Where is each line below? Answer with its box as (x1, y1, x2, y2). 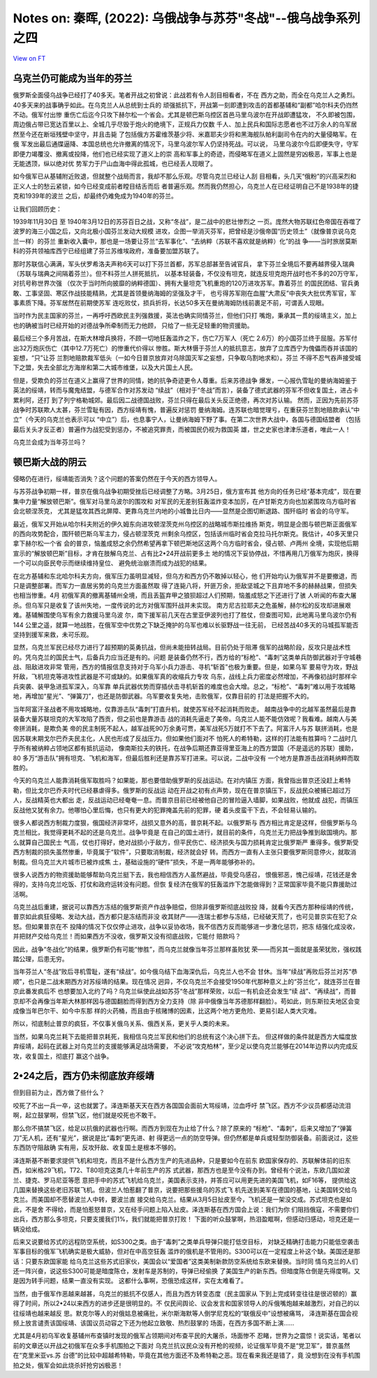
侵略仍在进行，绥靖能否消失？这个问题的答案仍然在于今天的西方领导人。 (13, 475, 221, 483)
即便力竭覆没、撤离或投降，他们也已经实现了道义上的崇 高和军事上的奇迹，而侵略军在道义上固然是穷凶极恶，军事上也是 (13, 149, 357, 158)
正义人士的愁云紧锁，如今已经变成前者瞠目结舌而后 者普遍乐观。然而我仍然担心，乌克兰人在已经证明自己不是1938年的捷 (13, 182, 359, 190)
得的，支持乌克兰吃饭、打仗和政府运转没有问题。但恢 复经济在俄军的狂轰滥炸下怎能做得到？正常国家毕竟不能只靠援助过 (13, 880, 357, 888)
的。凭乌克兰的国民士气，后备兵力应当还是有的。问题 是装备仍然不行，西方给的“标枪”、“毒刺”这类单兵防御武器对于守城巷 (13, 653, 362, 661)
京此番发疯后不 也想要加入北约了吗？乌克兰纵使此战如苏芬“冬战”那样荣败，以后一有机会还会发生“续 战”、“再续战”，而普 (13, 987, 357, 995)
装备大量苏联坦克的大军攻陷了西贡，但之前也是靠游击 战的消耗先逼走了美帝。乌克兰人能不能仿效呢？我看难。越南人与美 (13, 714, 357, 723)
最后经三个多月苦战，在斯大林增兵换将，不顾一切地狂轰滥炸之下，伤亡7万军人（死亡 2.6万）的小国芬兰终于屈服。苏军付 (13, 334, 357, 342)
